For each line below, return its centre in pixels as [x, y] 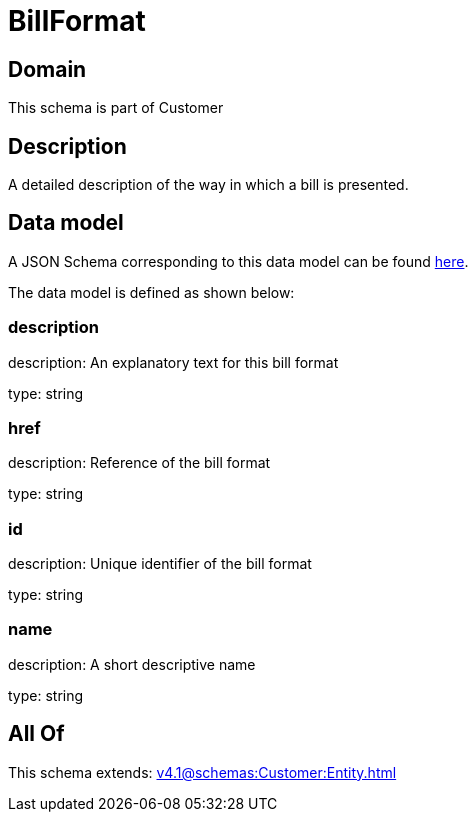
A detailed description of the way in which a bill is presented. [208, 185]
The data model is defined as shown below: [151, 292]
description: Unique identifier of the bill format [160, 564]
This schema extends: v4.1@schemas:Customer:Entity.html [202, 772]
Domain [47, 69]
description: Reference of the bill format [139, 463]
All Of [36, 734]
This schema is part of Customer [116, 108]
